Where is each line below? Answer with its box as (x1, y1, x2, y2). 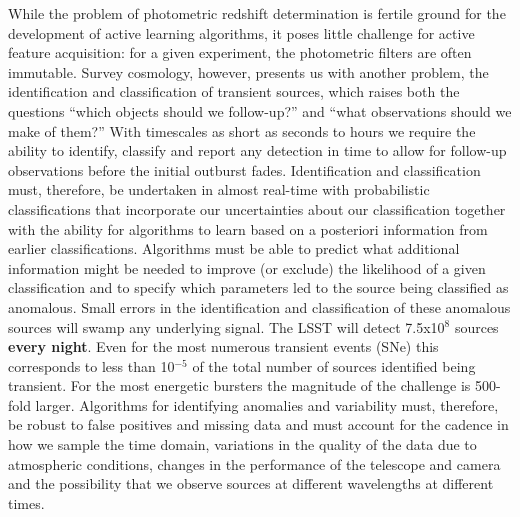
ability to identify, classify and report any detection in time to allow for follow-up (8, 140, 507, 161)
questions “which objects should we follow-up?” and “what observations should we (8, 100, 512, 121)
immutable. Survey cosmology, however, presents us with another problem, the (8, 61, 489, 82)
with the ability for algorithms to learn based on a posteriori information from (8, 218, 488, 239)
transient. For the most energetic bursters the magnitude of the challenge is (8, 375, 471, 396)
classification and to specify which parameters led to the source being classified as (8, 277, 509, 298)
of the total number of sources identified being (192, 355, 476, 376)
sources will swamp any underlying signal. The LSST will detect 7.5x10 (8, 316, 445, 337)
